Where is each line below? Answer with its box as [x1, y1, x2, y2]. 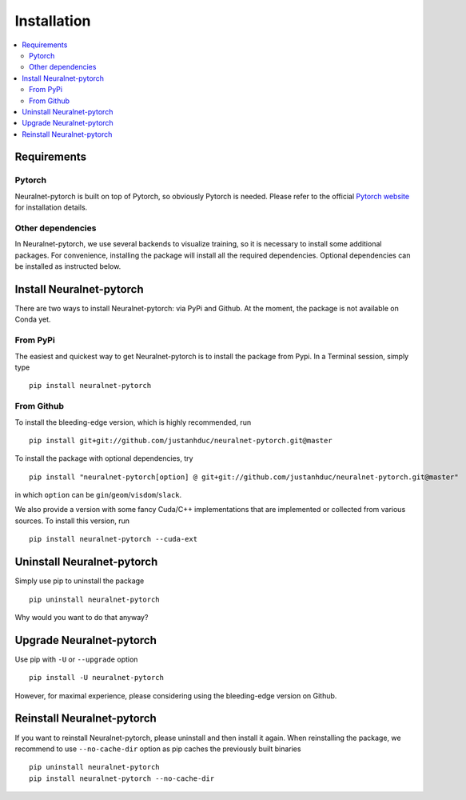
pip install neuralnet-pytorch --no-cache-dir [29, 774, 215, 783]
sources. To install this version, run [14, 516, 130, 526]
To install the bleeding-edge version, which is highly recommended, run [14, 417, 252, 427]
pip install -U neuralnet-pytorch [29, 673, 164, 682]
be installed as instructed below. [14, 262, 121, 271]
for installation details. [14, 202, 88, 212]
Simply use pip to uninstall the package [14, 576, 145, 586]
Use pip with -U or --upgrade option [14, 654, 138, 664]
